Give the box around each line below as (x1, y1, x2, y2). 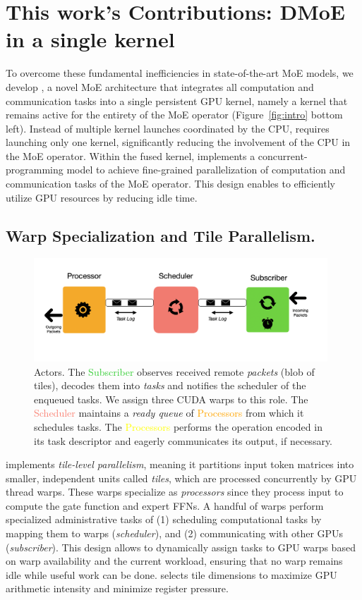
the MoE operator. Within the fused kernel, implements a (6, 148, 255, 163)
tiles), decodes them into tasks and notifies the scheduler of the (34, 378, 306, 393)
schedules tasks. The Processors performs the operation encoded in (34, 419, 322, 434)
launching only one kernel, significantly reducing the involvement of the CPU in (6, 135, 351, 149)
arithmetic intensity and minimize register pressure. (6, 581, 229, 596)
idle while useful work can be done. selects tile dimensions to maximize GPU (6, 567, 337, 582)
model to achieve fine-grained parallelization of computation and (66, 162, 346, 177)
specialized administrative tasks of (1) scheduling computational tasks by (6, 512, 322, 527)
